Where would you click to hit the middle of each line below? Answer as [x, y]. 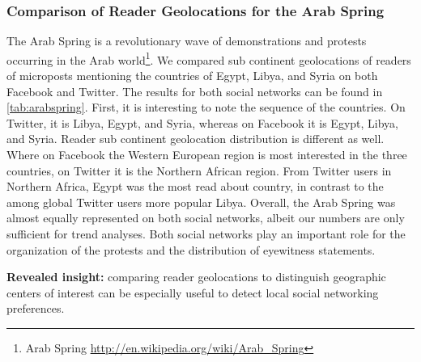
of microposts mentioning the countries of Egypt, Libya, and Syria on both [192, 76]
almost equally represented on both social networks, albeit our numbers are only [206, 218]
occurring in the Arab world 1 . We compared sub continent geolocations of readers [209, 58]
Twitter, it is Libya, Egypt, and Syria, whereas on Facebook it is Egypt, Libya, [202, 122]
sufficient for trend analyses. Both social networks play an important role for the [206, 234]
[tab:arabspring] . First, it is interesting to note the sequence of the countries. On [206, 107]
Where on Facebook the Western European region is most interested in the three [207, 155]
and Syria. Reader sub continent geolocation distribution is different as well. [196, 139]
